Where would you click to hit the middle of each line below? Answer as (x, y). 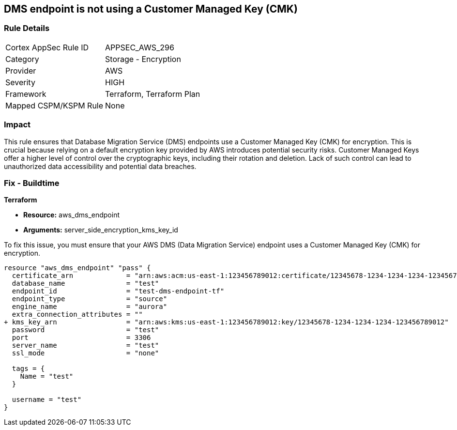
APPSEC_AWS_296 (140, 47)
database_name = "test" (85, 284)
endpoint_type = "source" (90, 299)
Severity (20, 82)
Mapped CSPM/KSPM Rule (54, 105)
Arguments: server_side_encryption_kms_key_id (101, 230)
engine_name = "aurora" (90, 307)
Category (22, 59)
